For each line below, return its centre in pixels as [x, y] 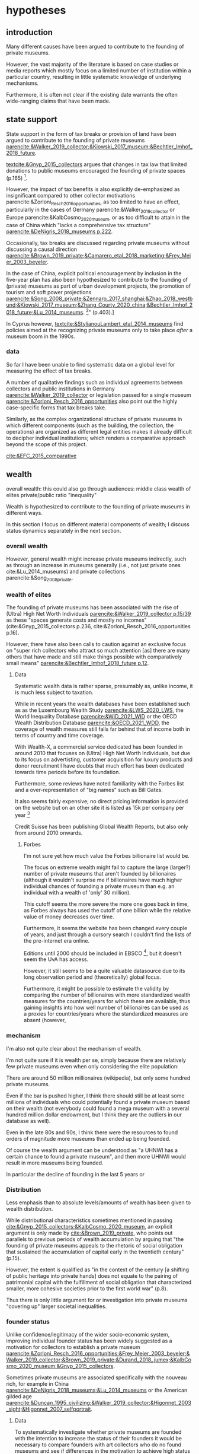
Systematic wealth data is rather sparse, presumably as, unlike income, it [104, 686]
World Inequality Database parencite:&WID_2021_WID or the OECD [96, 717]
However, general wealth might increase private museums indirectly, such [96, 559]
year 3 [22, 815]
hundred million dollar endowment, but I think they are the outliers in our [94, 1114]
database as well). [28, 1121]
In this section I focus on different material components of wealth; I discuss [98, 524]
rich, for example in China [38, 1384]
